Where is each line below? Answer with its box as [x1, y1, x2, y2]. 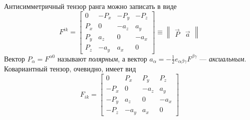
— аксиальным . [199, 53, 247, 63]
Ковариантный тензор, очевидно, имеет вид [4, 63, 136, 73]
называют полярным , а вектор [57, 53, 147, 63]
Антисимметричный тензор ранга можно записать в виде [4, 1, 177, 11]
